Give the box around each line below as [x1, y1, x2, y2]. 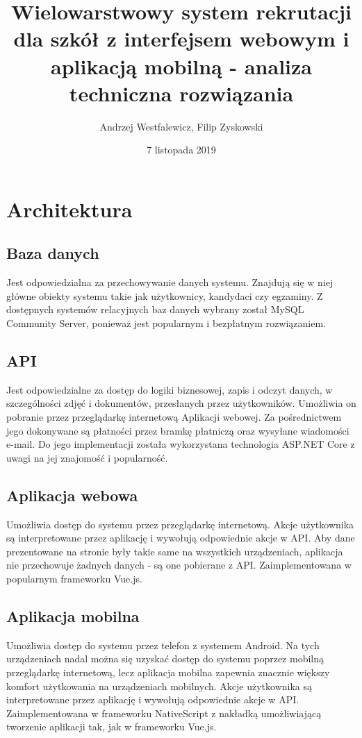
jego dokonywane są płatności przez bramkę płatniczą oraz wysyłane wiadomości [6, 423, 349, 437]
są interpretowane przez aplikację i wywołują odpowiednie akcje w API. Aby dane [6, 530, 355, 545]
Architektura [6, 194, 133, 223]
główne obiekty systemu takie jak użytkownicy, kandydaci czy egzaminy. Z [6, 288, 323, 303]
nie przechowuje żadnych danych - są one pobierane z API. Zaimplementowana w [6, 557, 352, 572]
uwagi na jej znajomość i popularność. [6, 450, 168, 464]
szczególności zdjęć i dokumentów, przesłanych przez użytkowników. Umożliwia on [6, 396, 356, 410]
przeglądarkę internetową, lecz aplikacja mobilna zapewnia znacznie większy [6, 664, 330, 679]
